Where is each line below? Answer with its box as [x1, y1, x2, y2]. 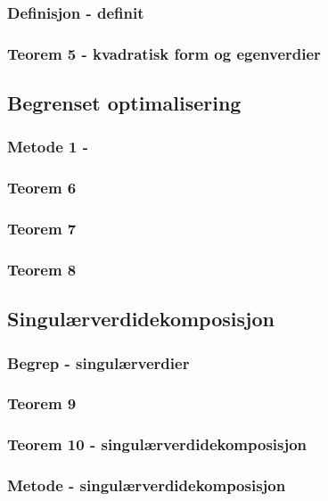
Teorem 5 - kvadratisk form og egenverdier [7, 42, 321, 64]
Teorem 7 [7, 218, 77, 240]
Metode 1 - [7, 136, 89, 158]
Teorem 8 [7, 258, 77, 280]
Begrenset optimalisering [7, 89, 242, 117]
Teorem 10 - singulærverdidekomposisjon [7, 433, 307, 456]
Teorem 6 [7, 177, 77, 199]
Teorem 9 [7, 392, 77, 415]
